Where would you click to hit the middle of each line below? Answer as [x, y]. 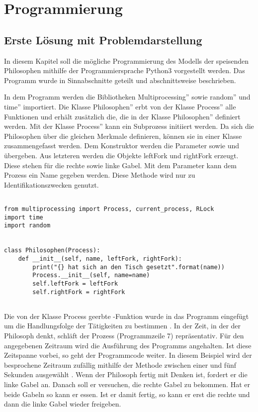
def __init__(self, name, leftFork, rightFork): [100, 258]
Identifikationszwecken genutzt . [51, 184]
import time [24, 217]
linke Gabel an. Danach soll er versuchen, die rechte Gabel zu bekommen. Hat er [127, 384]
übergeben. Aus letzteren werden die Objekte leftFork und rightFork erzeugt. [121, 155]
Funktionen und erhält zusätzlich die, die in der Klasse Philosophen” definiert [122, 116]
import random [27, 226]
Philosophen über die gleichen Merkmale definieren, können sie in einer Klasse [123, 136]
